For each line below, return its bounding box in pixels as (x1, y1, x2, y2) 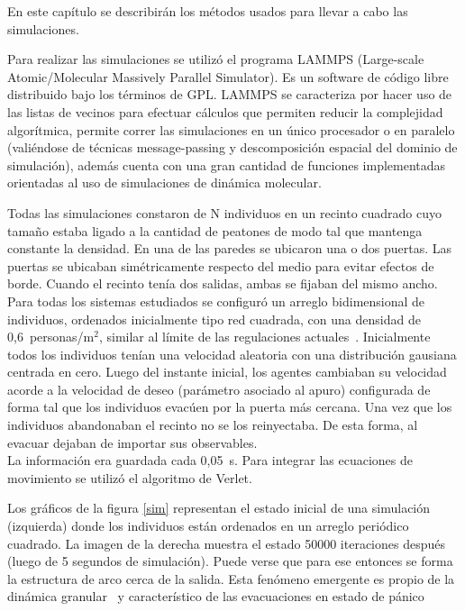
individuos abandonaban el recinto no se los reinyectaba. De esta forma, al (7, 415, 418, 434)
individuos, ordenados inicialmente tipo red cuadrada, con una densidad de (7, 309, 421, 328)
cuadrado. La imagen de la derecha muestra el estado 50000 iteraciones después (7, 533, 446, 552)
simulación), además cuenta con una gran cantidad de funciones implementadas (7, 155, 446, 174)
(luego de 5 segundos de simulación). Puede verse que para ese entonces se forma (7, 552, 453, 570)
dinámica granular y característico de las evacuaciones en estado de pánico (7, 587, 424, 606)
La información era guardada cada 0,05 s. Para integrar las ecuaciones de (7, 451, 414, 470)
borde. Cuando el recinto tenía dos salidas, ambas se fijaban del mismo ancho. (7, 274, 438, 293)
